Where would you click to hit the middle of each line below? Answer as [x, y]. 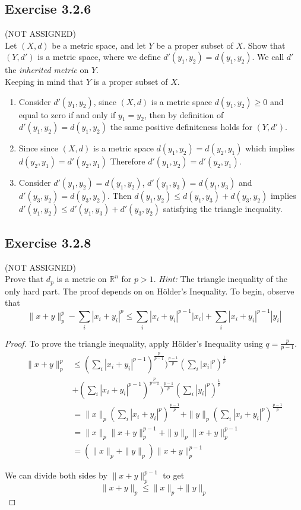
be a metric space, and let [99, 45]
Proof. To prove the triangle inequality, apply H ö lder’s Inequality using [134, 343]
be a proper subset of [195, 45]
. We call [268, 57]
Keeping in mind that [44, 81]
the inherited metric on [47, 70]
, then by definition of [184, 114]
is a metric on [82, 279]
